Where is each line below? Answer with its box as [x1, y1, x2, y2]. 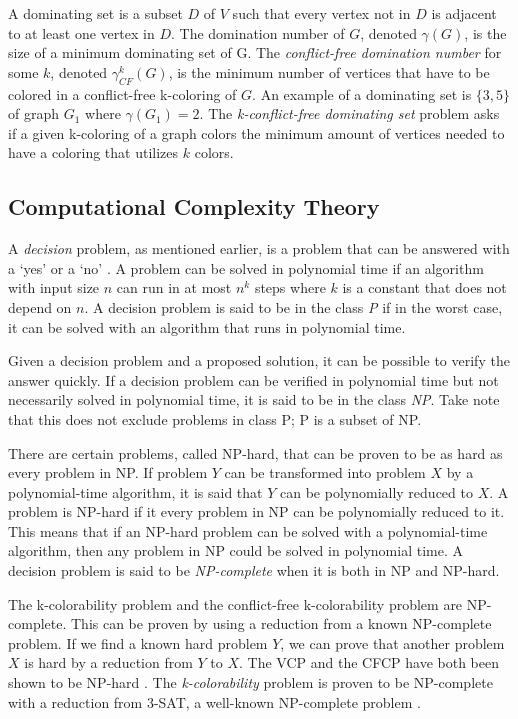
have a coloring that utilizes [8, 142, 179, 163]
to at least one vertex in [8, 22, 155, 43]
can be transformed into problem [224, 462, 426, 483]
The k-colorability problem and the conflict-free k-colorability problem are [8, 593, 463, 614]
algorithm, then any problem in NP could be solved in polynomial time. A [8, 540, 463, 561]
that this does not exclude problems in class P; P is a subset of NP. [8, 408, 422, 429]
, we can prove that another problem [280, 632, 505, 653]
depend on [8, 296, 72, 317]
